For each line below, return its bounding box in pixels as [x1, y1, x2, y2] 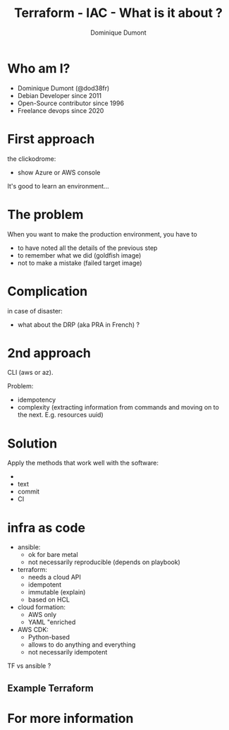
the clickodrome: [7, 154, 56, 163]
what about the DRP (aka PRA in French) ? [17, 320, 140, 329]
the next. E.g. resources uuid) [17, 411, 104, 419]
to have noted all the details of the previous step [17, 244, 158, 252]
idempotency [17, 395, 56, 404]
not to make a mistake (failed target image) [17, 258, 142, 267]
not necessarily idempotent [27, 648, 108, 657]
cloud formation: [17, 603, 66, 611]
